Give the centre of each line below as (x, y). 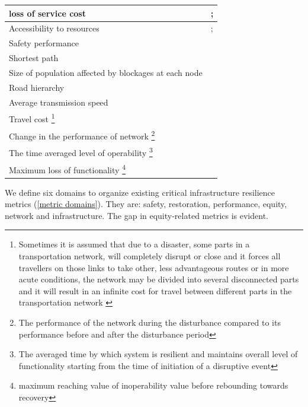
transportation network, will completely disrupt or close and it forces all (150, 256)
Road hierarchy (37, 87)
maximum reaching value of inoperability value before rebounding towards (153, 385)
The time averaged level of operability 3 (81, 152)
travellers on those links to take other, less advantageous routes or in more (154, 267)
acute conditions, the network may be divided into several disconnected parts (159, 279)
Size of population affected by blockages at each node (106, 72)
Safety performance (44, 43)
